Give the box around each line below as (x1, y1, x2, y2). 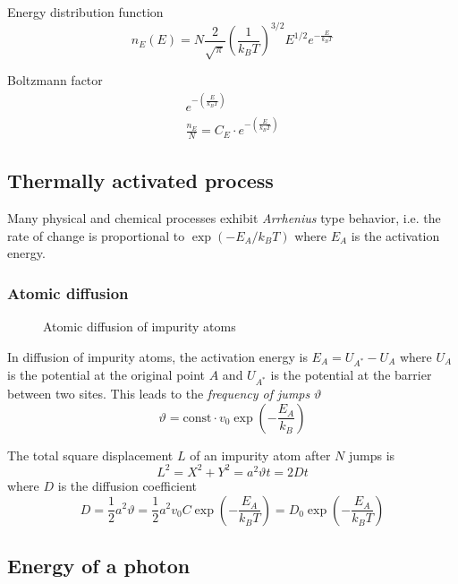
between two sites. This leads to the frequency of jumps (7, 384, 310, 403)
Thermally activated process (7, 167, 274, 194)
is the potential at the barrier (270, 365, 432, 384)
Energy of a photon (7, 551, 191, 579)
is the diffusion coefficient (57, 476, 198, 494)
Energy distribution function (7, 3, 164, 21)
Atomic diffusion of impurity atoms (43, 317, 236, 336)
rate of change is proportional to (7, 226, 185, 245)
